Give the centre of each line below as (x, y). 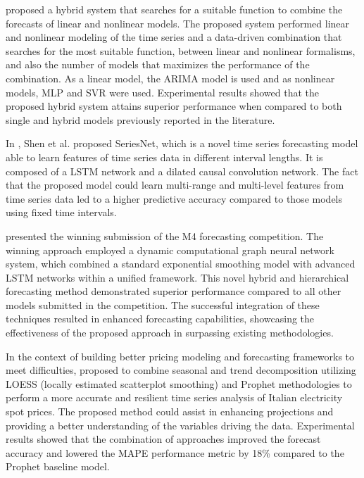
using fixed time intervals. (61, 212)
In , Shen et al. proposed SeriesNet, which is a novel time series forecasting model (182, 143)
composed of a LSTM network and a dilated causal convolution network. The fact (182, 171)
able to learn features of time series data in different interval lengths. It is (164, 157)
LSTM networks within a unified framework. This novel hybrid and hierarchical (177, 277)
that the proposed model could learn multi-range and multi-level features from (175, 185)
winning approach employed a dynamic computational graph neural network (170, 250)
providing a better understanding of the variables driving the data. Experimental (180, 425)
